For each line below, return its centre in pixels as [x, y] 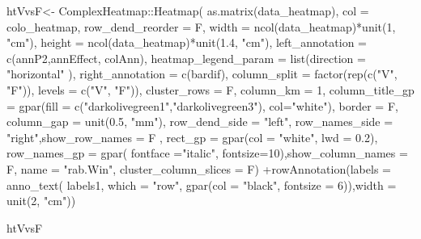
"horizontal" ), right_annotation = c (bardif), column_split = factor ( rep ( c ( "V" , [202, 74]
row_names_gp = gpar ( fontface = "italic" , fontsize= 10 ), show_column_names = [207, 153]
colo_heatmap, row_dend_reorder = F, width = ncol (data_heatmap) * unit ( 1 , [201, 26]
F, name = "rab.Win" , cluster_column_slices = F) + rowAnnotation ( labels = [199, 168]
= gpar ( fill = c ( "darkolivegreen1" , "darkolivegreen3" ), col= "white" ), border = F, [202, 105]
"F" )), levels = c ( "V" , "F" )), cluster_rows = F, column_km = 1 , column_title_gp [210, 89]
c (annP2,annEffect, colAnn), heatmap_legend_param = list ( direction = [186, 58]
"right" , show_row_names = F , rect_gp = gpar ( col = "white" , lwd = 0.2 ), [192, 137]
